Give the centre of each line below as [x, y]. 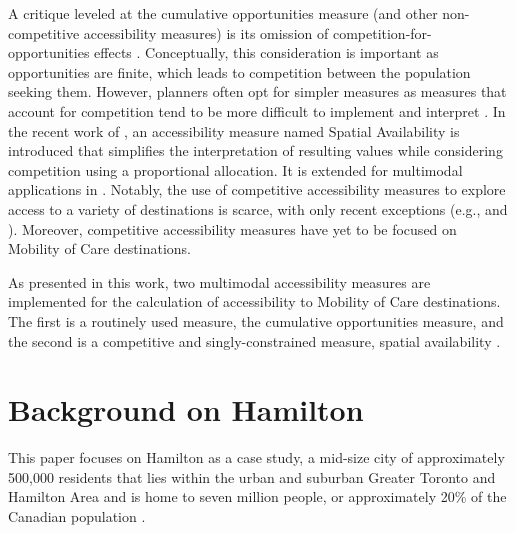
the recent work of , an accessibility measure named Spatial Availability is [234, 130]
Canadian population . [77, 516]
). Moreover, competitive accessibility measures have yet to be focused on [232, 228]
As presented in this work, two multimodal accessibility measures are [219, 281]
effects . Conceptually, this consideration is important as [266, 52]
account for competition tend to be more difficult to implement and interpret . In [257, 110]
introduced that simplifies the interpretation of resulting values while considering [255, 150]
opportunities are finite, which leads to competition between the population [239, 71]
